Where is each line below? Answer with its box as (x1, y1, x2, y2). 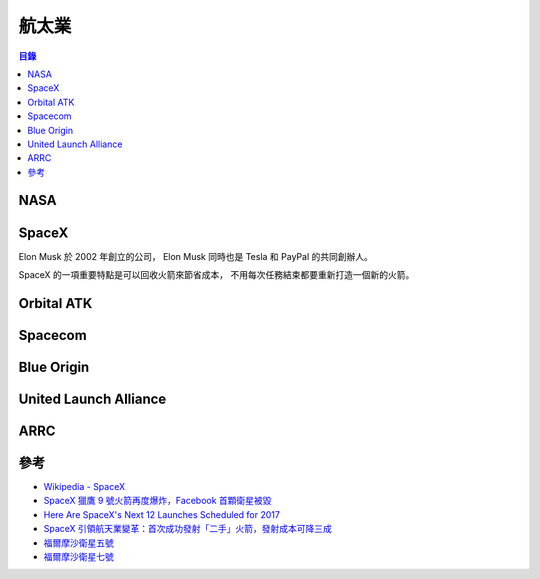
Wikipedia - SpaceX (43, 480, 125, 492)
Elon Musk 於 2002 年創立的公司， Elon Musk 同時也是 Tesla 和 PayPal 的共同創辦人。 (18, 250, 374, 262)
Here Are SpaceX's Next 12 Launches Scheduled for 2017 (43, 508, 280, 520)
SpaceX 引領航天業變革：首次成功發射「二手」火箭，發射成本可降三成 (43, 523, 332, 535)
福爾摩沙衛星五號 (43, 536, 114, 549)
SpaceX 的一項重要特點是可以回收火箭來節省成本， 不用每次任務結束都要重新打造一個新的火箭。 (18, 268, 415, 280)
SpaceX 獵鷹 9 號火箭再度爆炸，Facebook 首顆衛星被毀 (43, 495, 272, 507)
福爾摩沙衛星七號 (43, 550, 114, 562)
